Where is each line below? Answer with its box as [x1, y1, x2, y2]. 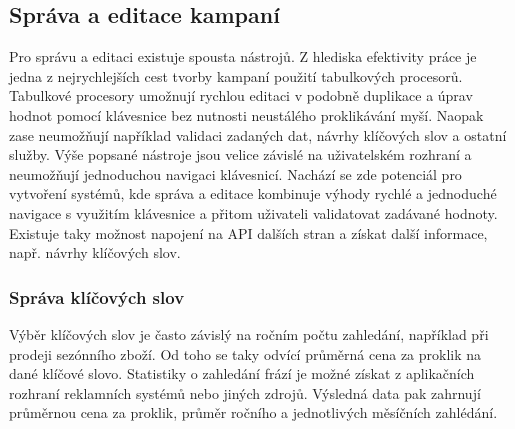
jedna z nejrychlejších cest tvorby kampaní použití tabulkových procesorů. [9, 65, 463, 86]
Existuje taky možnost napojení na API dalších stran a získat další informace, [9, 222, 488, 243]
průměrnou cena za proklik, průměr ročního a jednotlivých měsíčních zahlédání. [9, 402, 498, 423]
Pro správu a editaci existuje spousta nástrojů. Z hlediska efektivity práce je [9, 46, 477, 67]
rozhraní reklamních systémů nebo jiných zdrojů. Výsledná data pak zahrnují [9, 382, 481, 403]
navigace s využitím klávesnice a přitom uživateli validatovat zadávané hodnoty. [9, 202, 498, 223]
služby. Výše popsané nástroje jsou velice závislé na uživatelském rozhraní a [9, 144, 472, 165]
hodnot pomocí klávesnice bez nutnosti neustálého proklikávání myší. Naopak [9, 104, 484, 125]
